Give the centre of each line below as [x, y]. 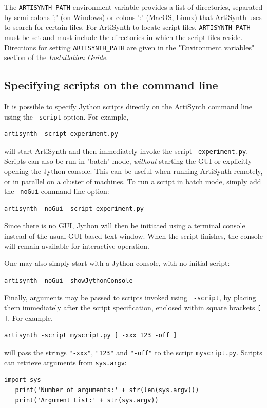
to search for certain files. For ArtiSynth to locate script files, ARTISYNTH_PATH [127, 27]
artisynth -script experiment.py [61, 134]
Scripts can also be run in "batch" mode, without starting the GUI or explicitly [128, 161]
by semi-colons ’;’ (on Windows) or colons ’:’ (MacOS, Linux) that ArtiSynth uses [133, 17]
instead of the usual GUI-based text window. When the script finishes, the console [133, 236]
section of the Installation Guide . [56, 57]
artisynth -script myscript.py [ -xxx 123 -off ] [91, 335]
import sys [23, 380]
